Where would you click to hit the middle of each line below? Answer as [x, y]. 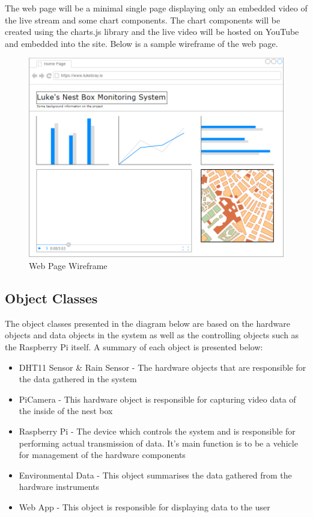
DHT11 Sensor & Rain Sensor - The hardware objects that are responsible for [163, 367]
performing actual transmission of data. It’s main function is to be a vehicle [158, 443]
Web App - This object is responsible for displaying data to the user [144, 506]
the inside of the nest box [66, 411]
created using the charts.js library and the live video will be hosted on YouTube [152, 32]
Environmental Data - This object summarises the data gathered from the [155, 475]
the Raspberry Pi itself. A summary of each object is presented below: [134, 346]
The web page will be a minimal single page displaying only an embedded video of [156, 8]
